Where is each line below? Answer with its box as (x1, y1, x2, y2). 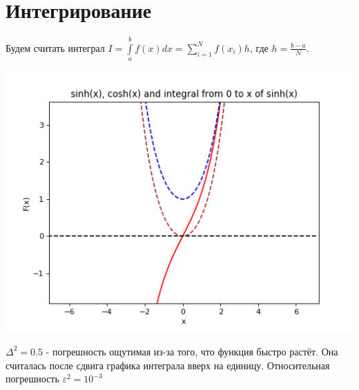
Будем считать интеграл (6, 40, 105, 55)
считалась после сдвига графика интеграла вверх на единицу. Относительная (6, 357, 330, 372)
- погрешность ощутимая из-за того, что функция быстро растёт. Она (46, 344, 338, 358)
